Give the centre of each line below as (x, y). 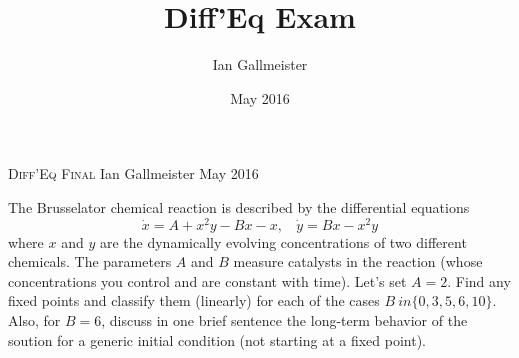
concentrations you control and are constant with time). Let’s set (207, 280)
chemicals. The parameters (90, 261)
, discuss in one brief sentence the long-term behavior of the (284, 319)
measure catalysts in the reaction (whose (358, 261)
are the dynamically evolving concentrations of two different (283, 241)
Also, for (34, 319)
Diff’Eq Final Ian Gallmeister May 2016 (133, 173)
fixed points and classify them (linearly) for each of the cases (194, 300)
